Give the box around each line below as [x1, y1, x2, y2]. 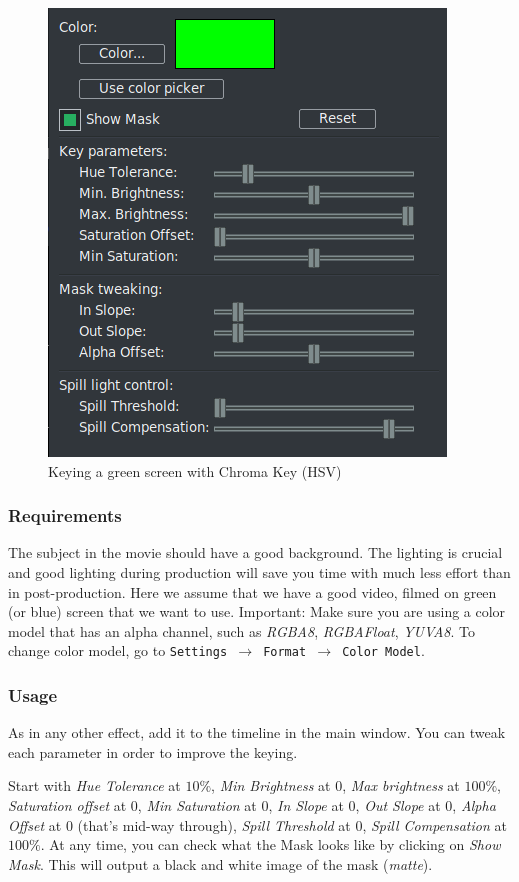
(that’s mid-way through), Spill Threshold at [77, 814, 351, 835]
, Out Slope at [355, 795, 441, 816]
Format [263, 645, 307, 660]
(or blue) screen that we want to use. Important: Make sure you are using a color [8, 601, 506, 622]
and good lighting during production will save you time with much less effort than [8, 562, 511, 582]
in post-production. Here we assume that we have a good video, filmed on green [8, 581, 497, 602]
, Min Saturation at [137, 795, 257, 816]
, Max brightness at [342, 775, 460, 796]
